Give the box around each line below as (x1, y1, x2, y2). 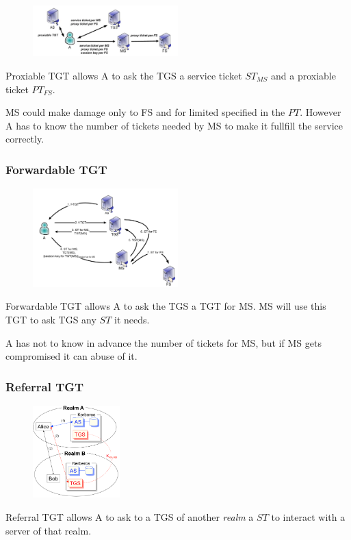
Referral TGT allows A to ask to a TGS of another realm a (5, 509, 254, 524)
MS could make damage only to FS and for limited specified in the (5, 105, 285, 119)
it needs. (114, 312, 150, 326)
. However (300, 105, 341, 119)
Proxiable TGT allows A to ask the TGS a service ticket (5, 68, 242, 82)
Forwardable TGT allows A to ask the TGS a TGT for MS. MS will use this (5, 299, 326, 313)
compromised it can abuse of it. (5, 349, 138, 363)
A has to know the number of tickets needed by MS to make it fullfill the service (5, 118, 343, 132)
